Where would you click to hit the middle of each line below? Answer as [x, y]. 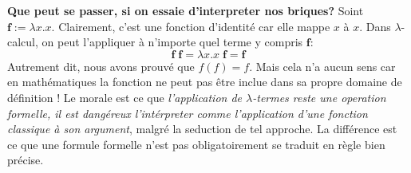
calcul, [23, 42]
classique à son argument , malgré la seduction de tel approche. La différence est [202, 129]
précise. [26, 160]
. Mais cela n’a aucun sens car [322, 66]
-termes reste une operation [319, 97]
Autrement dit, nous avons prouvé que [101, 66]
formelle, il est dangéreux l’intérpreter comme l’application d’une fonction [188, 113]
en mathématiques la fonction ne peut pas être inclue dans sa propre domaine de [205, 82]
